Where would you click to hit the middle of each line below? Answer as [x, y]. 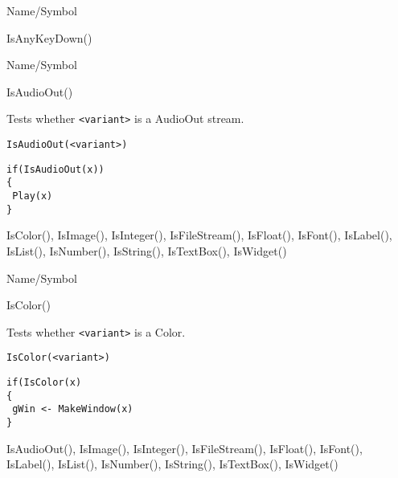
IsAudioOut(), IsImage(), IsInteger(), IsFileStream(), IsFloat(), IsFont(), [185, 448]
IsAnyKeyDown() [49, 37]
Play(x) [33, 196]
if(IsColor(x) [44, 382]
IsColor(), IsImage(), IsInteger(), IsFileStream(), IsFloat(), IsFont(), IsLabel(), [199, 235]
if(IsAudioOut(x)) [55, 169]
